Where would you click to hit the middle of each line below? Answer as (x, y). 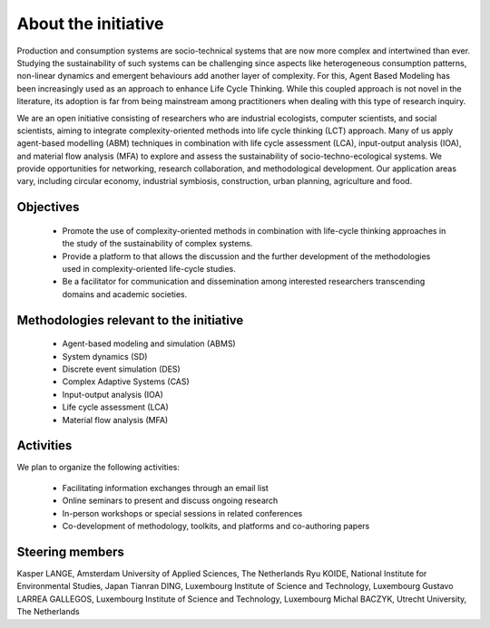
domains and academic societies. (125, 294)
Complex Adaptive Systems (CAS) (126, 382)
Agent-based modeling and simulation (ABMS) (149, 343)
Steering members (70, 551)
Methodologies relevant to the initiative (130, 320)
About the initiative (90, 24)
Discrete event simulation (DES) (121, 369)
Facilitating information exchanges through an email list (166, 488)
